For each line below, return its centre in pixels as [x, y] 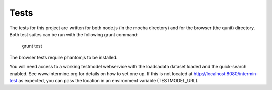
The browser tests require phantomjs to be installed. [63, 57]
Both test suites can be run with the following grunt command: [74, 34]
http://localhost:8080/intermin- [226, 74]
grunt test [32, 46]
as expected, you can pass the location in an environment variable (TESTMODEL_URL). [109, 80]
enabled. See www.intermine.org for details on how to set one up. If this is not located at [101, 74]
